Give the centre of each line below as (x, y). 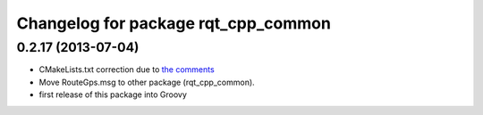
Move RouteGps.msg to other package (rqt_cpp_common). (147, 82)
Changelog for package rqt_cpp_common (174, 23)
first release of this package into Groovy (113, 94)
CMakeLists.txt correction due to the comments (127, 70)
